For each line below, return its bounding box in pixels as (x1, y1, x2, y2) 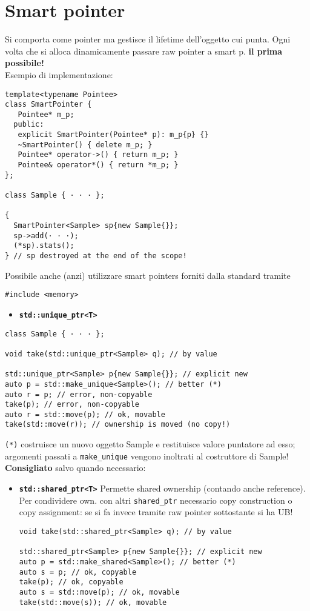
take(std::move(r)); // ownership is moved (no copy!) (5, 420, 231, 429)
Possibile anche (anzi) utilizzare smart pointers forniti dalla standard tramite (5, 269, 291, 281)
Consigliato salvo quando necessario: (5, 461, 146, 474)
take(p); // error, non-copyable (5, 400, 139, 409)
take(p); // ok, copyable (19, 578, 124, 587)
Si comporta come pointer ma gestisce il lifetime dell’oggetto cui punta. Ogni (5, 33, 291, 45)
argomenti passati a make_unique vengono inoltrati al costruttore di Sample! (5, 449, 289, 462)
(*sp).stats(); (13, 241, 74, 250)
